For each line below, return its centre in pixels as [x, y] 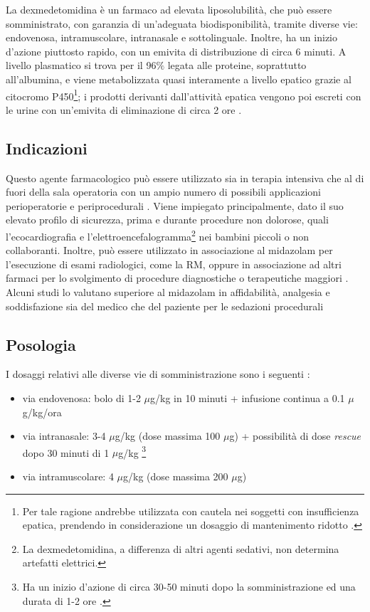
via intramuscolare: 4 [68, 476]
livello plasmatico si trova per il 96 [81, 65]
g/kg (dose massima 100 [168, 436]
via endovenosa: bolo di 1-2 [81, 398]
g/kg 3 [132, 451]
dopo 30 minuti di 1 [66, 452]
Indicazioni [47, 148]
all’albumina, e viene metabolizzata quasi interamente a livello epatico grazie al [179, 79]
